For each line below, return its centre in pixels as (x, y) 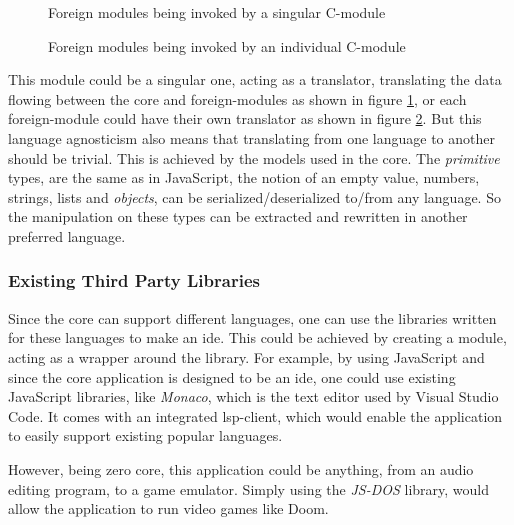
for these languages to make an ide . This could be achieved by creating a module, (257, 337)
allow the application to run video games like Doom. (168, 508)
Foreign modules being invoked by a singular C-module (217, 12)
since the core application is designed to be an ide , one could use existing (232, 376)
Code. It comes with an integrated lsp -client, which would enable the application (255, 415)
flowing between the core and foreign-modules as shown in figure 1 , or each (237, 98)
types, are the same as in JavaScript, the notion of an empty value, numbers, (244, 177)
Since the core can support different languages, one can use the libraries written (252, 317)
